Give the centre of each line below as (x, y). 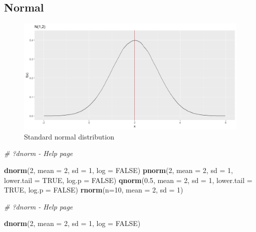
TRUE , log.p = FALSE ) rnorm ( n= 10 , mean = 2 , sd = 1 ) (94, 190)
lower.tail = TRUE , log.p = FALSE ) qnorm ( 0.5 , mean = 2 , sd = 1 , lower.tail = (128, 180)
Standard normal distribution (69, 136)
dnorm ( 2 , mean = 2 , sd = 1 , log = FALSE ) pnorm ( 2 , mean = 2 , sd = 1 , (118, 170)
